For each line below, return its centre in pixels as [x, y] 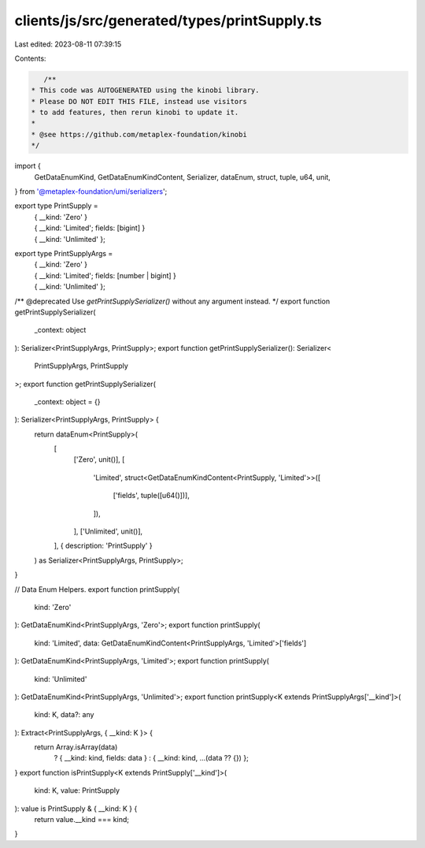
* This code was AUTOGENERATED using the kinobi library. [145, 90]
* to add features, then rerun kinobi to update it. [135, 113]
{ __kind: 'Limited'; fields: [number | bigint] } [105, 275]
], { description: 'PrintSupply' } [103, 546]
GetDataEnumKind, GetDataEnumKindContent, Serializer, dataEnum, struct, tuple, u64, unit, [182, 177]
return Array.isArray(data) [76, 747]
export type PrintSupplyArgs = [64, 253]
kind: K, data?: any [64, 715]
